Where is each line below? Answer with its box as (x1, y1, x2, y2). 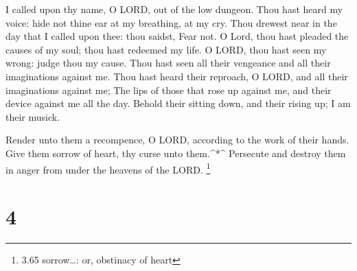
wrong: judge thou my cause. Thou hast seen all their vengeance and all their (5, 56, 331, 70)
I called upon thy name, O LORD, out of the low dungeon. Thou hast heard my (5, 2, 343, 16)
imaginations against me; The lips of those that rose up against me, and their (5, 82, 332, 97)
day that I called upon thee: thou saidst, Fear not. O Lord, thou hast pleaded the (5, 29, 349, 43)
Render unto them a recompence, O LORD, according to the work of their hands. (5, 132, 349, 147)
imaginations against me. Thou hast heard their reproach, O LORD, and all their (5, 69, 348, 83)
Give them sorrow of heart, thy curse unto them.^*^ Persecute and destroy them (5, 145, 346, 160)
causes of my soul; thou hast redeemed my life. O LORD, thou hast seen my (5, 42, 327, 56)
